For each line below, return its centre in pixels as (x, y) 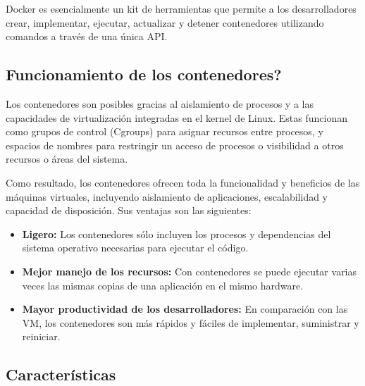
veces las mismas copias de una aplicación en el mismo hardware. (163, 285)
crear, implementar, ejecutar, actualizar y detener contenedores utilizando (165, 22)
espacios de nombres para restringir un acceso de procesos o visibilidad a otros (175, 145)
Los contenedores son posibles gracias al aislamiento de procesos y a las (160, 103)
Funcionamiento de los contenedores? (144, 74)
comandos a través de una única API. (87, 36)
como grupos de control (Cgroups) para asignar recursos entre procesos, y (165, 131)
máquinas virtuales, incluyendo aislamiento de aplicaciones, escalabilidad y (167, 196)
